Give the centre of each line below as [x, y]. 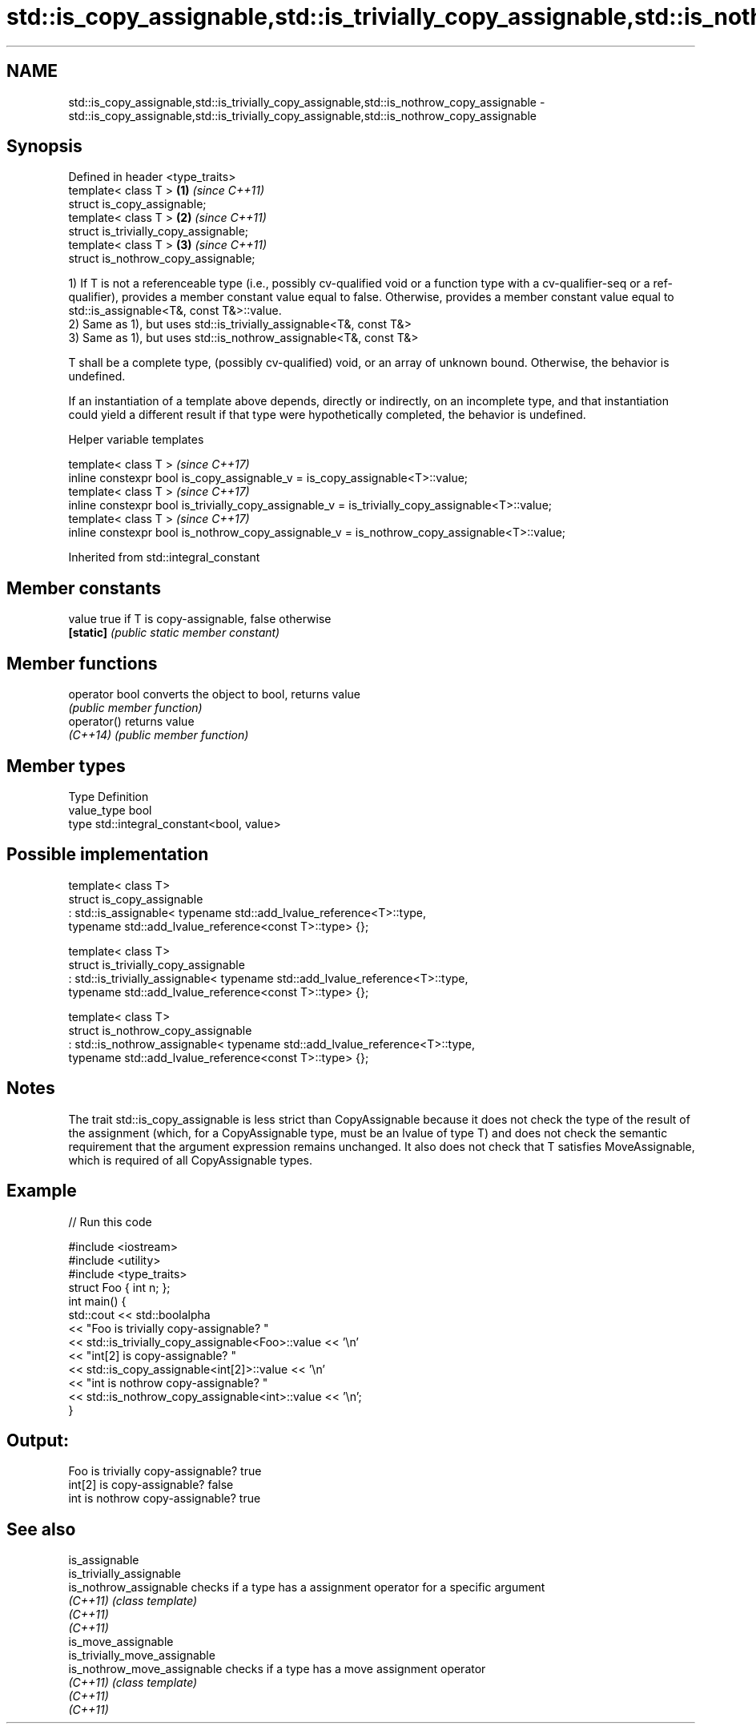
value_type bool [110, 810]
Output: [38, 1440]
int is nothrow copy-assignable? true [165, 1499]
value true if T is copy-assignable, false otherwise [200, 619]
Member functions [82, 663]
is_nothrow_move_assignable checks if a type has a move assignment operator [277, 1669]
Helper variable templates [136, 440]
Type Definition [109, 796]
